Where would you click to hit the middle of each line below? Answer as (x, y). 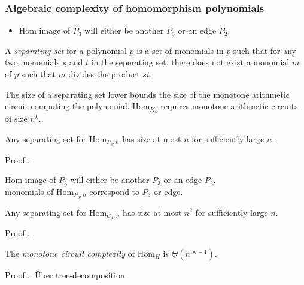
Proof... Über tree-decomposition (65, 275)
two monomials (32, 62)
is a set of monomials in (180, 50)
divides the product (104, 74)
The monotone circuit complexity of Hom (80, 253)
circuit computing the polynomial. (67, 106)
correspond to (115, 191)
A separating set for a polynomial (66, 50)
